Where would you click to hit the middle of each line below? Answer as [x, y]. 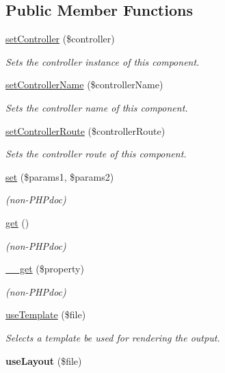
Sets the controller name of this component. [97, 107]
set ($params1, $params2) [60, 176]
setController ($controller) [60, 39]
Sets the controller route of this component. [96, 154]
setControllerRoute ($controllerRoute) [85, 130]
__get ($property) [45, 269]
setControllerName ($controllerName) [84, 85]
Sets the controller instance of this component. [103, 61]
